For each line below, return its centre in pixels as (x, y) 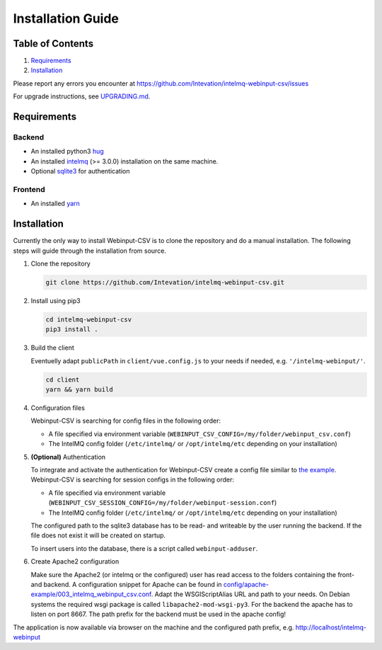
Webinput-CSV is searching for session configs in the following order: (133, 480)
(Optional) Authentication (68, 457)
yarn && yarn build (79, 390)
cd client (63, 380)
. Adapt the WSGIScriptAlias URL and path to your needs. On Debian (250, 594)
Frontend (29, 189)
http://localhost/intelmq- (331, 627)
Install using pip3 (56, 300)
